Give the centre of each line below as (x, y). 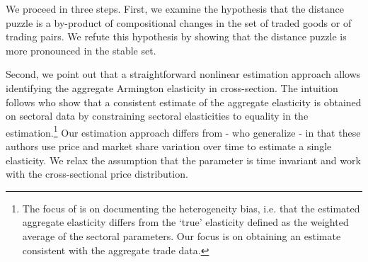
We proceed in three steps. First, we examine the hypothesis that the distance (175, 8)
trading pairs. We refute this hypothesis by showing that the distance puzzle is (176, 36)
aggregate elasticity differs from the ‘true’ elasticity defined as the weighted (185, 222)
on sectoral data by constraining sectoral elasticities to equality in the (157, 116)
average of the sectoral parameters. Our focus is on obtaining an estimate (182, 235)
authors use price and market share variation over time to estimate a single (169, 146)
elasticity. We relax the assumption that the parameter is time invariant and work (183, 160)
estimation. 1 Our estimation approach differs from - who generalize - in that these (183, 131)
